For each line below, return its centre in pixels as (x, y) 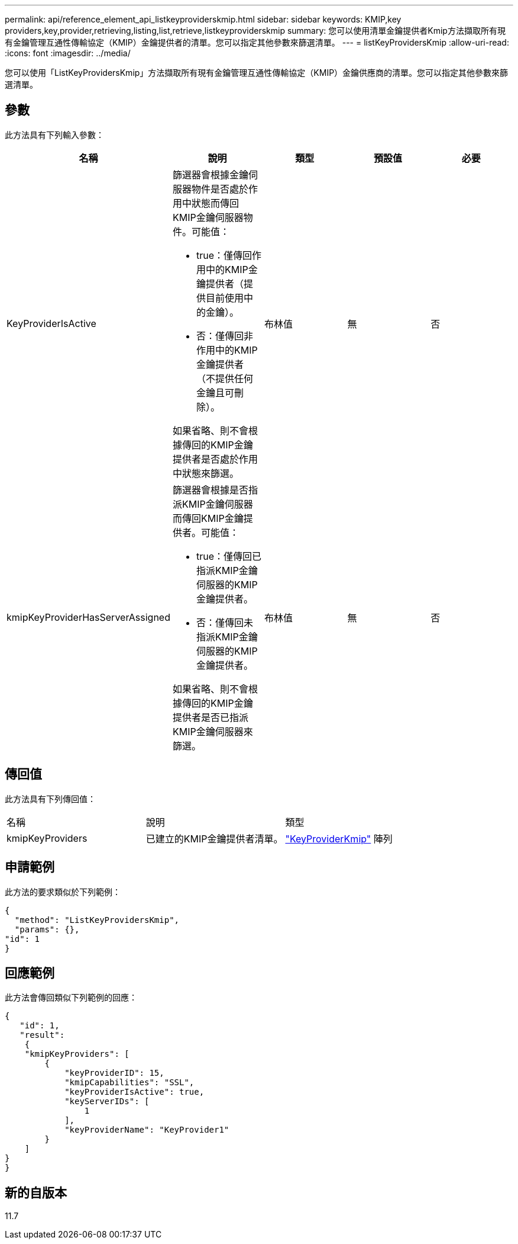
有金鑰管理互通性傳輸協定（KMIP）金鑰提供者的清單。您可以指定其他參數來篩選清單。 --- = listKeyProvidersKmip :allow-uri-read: (257, 42)
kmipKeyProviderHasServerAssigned (88, 617)
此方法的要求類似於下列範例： (63, 892)
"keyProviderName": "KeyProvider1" (147, 1130)
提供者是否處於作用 (215, 459)
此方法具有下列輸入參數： (54, 134)
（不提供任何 (224, 378)
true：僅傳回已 (229, 556)
